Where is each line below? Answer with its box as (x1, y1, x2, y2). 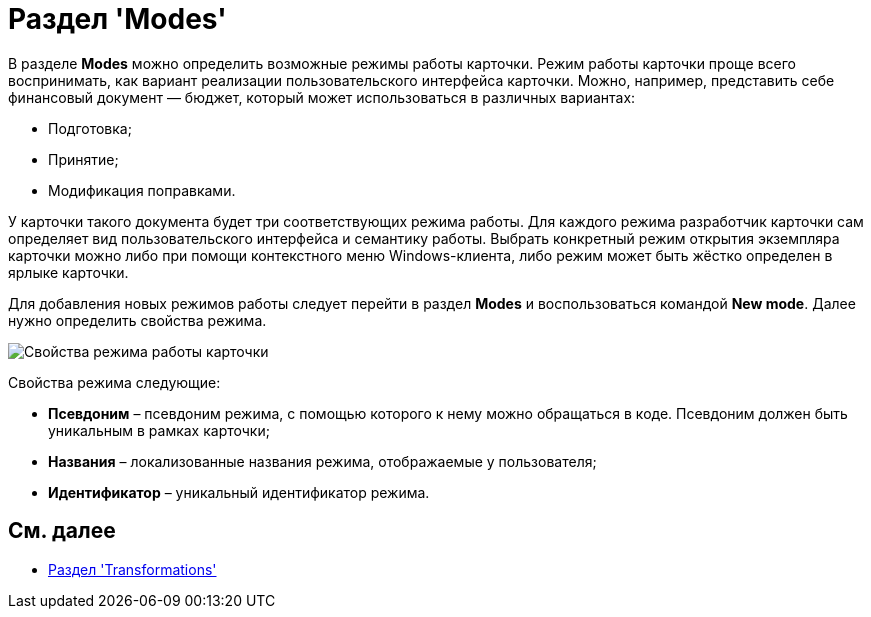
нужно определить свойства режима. (8, 311, 267, 329)
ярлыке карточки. (8, 263, 129, 281)
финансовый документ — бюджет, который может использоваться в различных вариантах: (8, 88, 636, 106)
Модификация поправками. (48, 181, 236, 199)
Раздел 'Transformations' (48, 560, 217, 578)
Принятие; (48, 150, 119, 168)
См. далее (8, 518, 116, 544)
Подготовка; (48, 119, 132, 137)
